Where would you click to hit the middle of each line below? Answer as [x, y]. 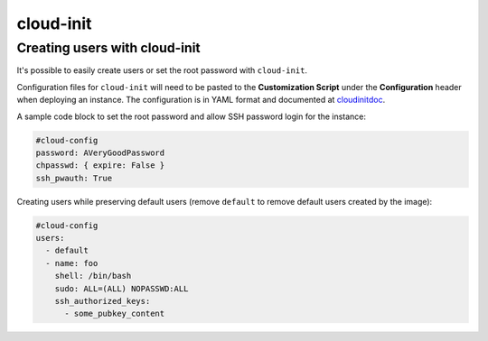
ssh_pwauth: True [74, 178]
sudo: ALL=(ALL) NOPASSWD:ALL [122, 288]
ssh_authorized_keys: [103, 301]
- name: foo [72, 263]
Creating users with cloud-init [108, 48]
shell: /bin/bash [93, 276]
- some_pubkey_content [115, 314]
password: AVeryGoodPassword [100, 152]
